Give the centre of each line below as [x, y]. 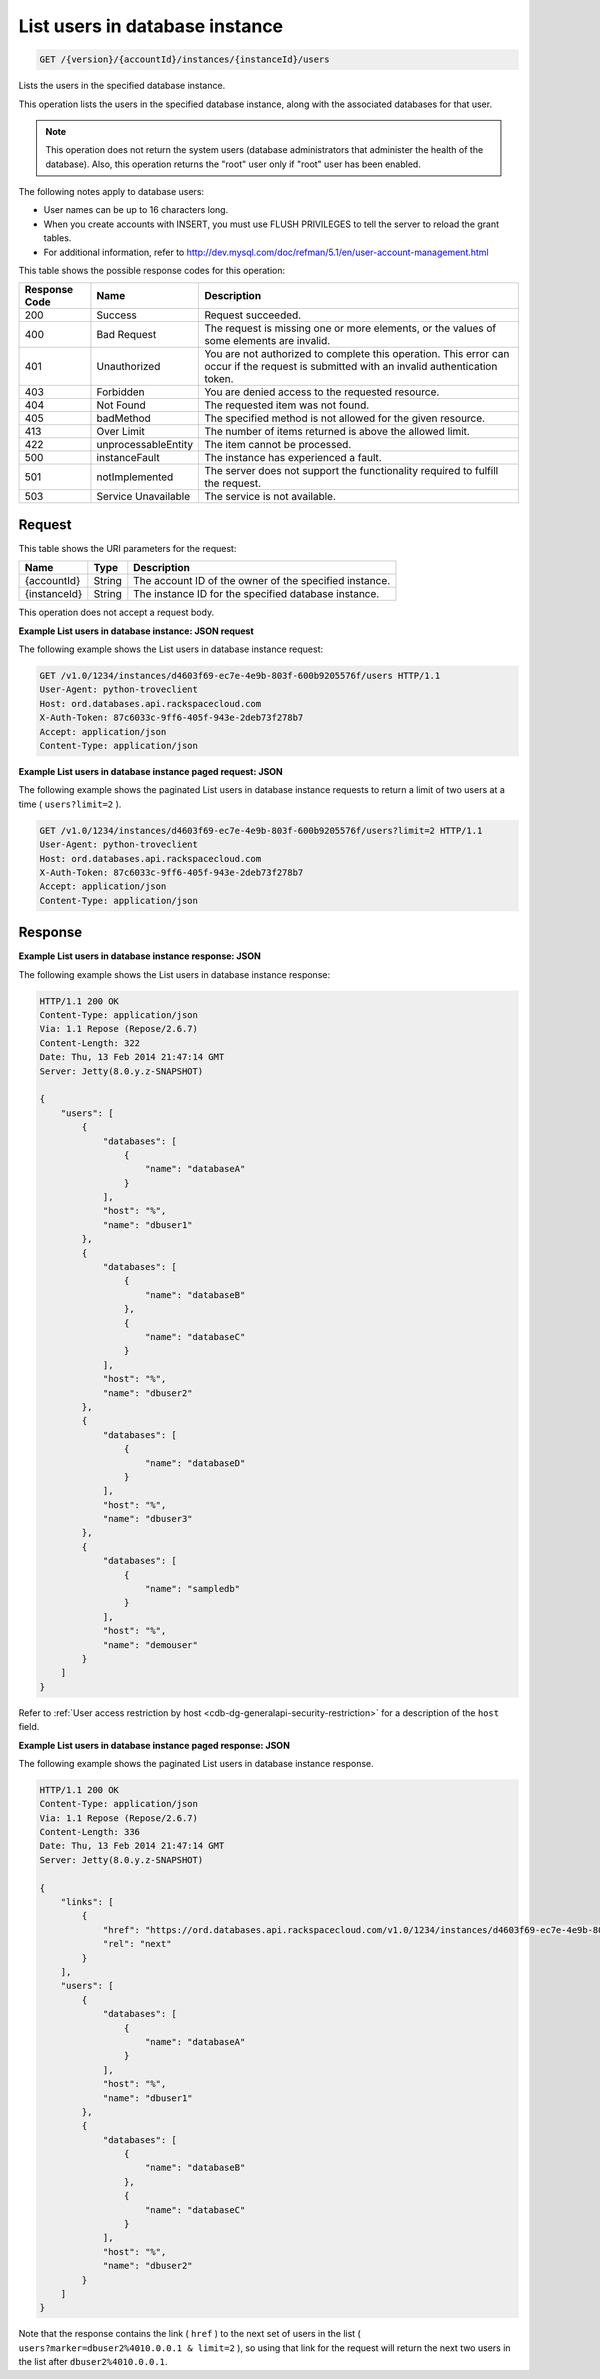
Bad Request [126, 335]
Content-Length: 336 [89, 1832]
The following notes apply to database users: [111, 192]
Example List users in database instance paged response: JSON [154, 1745]
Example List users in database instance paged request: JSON [151, 772]
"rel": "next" [137, 1944]
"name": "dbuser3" [148, 1519]
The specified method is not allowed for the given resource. [344, 418]
